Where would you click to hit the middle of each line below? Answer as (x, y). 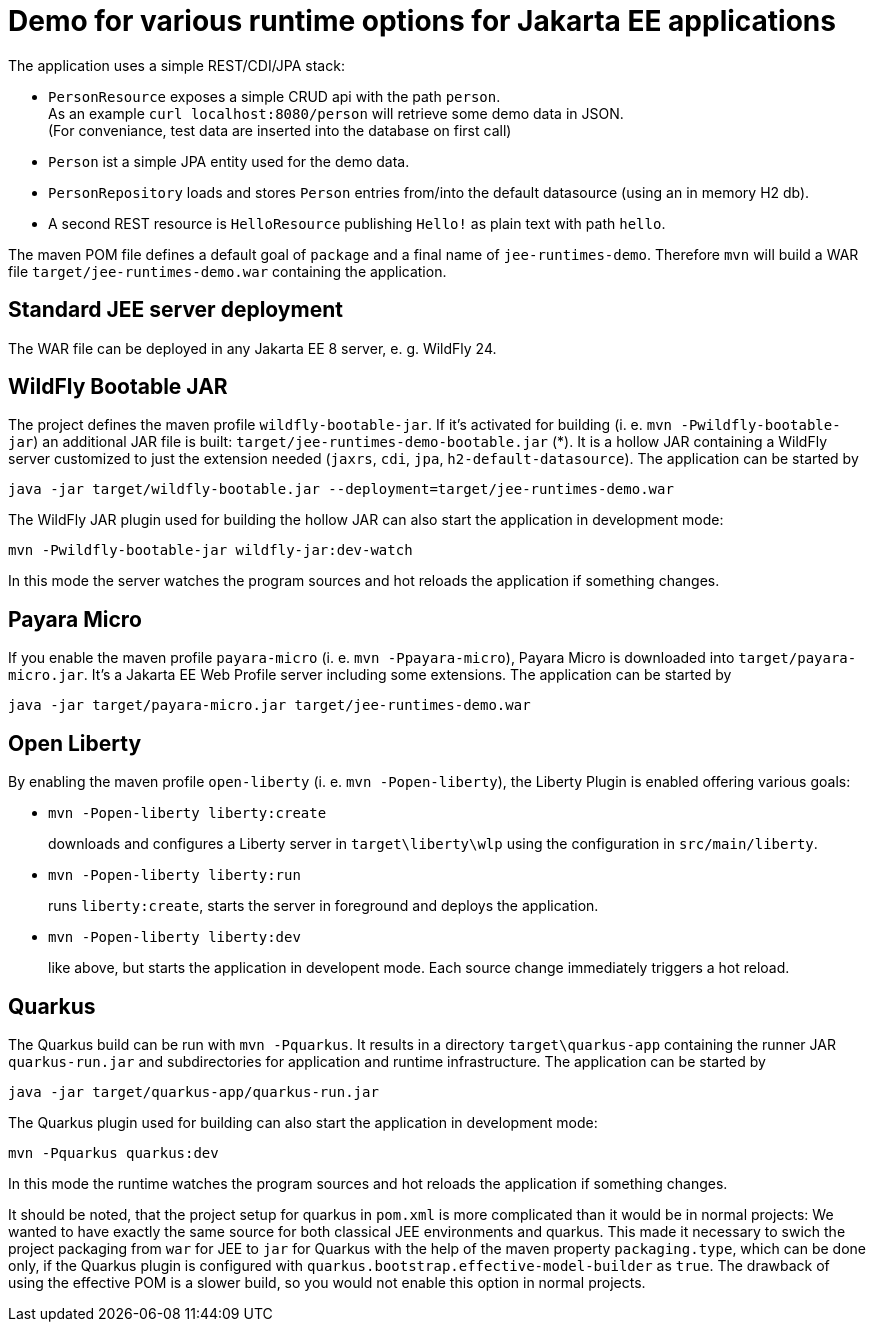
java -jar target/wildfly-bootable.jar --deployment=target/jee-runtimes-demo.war (341, 489)
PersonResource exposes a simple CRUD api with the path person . (274, 96)
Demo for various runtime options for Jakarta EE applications (422, 21)
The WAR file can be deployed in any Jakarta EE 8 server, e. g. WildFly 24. (252, 348)
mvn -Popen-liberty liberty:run (174, 875)
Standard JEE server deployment (175, 310)
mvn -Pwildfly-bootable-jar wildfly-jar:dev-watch (210, 550)
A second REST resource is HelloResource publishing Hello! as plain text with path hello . (357, 223)
